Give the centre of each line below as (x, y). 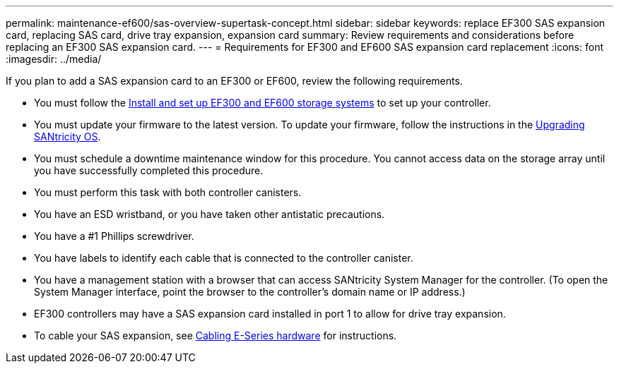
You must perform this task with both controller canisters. (168, 192)
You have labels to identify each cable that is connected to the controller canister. (224, 258)
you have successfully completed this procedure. (149, 170)
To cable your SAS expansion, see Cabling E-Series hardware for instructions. (216, 335)
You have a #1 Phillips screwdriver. (114, 236)
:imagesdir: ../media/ (54, 59)
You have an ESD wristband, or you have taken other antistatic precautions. (210, 214)
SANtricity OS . (67, 137)
